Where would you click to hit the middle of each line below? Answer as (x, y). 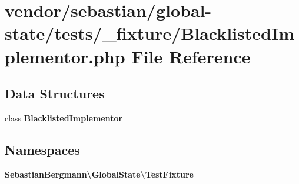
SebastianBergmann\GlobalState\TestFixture (99, 174)
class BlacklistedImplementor (64, 117)
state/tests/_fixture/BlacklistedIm (149, 33)
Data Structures (55, 93)
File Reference (191, 56)
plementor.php (65, 56)
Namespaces (42, 149)
